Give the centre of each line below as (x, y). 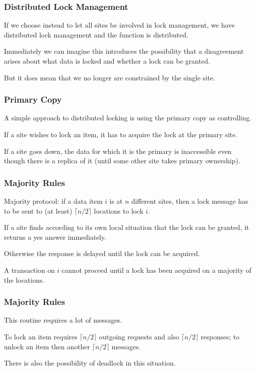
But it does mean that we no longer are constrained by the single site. (110, 77)
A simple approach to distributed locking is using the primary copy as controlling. (128, 118)
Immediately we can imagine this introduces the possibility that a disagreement (124, 51)
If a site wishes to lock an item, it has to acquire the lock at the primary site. (121, 134)
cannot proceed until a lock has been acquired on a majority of (157, 270)
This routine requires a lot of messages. (63, 320)
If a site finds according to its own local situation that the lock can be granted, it (127, 227)
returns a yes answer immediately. (55, 237)
